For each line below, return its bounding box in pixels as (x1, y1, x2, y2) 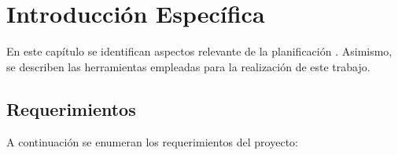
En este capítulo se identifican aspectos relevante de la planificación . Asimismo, (6, 43, 392, 59)
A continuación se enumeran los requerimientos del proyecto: (6, 133, 298, 150)
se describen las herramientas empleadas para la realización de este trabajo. (6, 58, 370, 74)
